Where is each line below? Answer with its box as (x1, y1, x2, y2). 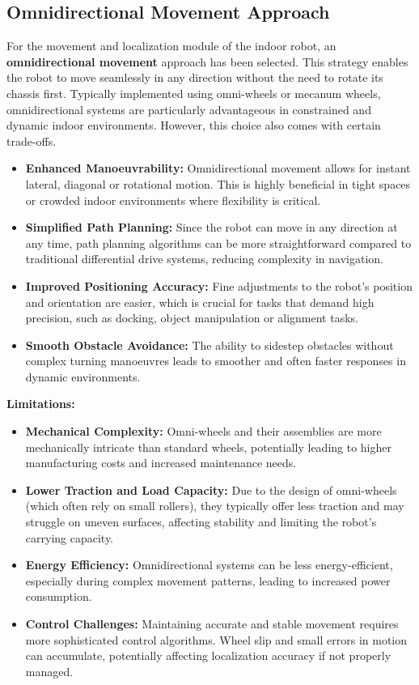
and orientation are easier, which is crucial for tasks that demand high (25, 293, 375, 310)
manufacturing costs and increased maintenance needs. (25, 454, 297, 471)
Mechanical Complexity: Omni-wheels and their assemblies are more (25, 423, 382, 440)
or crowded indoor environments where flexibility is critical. (25, 191, 321, 208)
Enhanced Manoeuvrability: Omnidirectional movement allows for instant (25, 160, 411, 177)
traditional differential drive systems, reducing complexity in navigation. (25, 250, 383, 267)
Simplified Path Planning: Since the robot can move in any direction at (25, 219, 398, 236)
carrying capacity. (25, 529, 114, 546)
